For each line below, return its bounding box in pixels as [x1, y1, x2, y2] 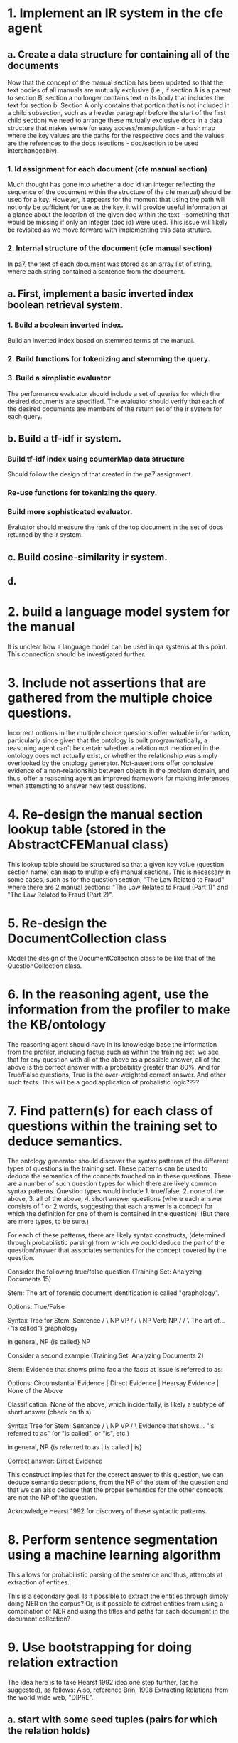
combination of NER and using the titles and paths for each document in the [7, 1606, 229, 1615]
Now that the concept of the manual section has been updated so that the [7, 78, 224, 87]
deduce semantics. [7, 1133, 124, 1149]
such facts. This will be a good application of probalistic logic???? [7, 1077, 200, 1086]
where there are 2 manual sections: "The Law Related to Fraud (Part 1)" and [7, 883, 229, 891]
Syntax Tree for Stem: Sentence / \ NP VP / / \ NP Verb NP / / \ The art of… [7, 1316, 225, 1324]
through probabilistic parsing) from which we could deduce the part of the [7, 1238, 225, 1247]
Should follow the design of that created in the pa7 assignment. [7, 470, 193, 479]
